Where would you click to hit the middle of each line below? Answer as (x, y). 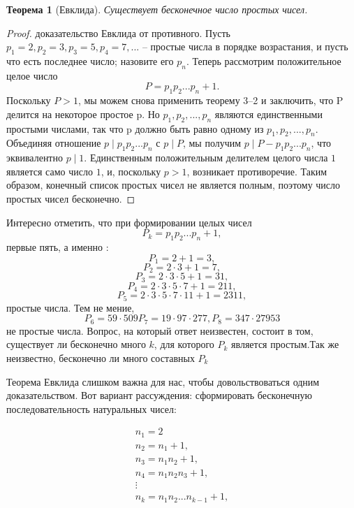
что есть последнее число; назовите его (90, 60)
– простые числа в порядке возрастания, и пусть (245, 46)
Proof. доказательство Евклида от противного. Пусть (118, 32)
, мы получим (212, 143)
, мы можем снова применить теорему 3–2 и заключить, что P (211, 100)
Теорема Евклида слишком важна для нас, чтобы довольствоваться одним (163, 381)
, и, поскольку (131, 171)
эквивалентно (35, 158)
